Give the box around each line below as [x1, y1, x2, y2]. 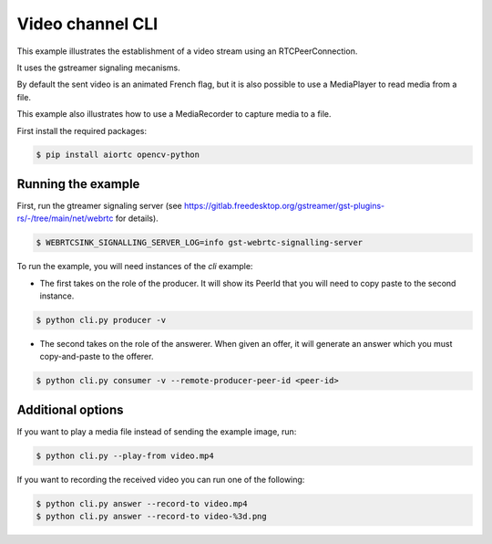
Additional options [16, 402, 124, 417]
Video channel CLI [16, 14, 159, 34]
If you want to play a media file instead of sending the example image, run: [16, 425, 297, 437]
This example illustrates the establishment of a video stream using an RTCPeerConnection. [16, 46, 358, 57]
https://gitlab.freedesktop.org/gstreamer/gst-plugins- [183, 200, 385, 211]
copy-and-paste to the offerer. [39, 351, 154, 362]
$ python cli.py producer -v [36, 315, 167, 326]
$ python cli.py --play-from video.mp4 [36, 450, 214, 461]
